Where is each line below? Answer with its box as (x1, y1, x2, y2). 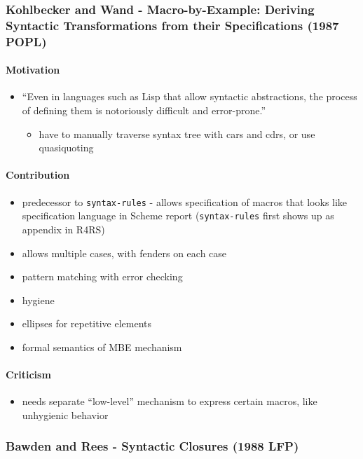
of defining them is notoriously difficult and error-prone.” (22, 103, 266, 118)
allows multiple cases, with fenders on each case (22, 245, 227, 260)
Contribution (6, 167, 70, 182)
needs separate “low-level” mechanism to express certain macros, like (22, 394, 317, 409)
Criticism (6, 367, 51, 382)
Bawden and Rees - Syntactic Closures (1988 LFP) (6, 437, 299, 455)
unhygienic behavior (22, 407, 109, 422)
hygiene (22, 292, 55, 307)
